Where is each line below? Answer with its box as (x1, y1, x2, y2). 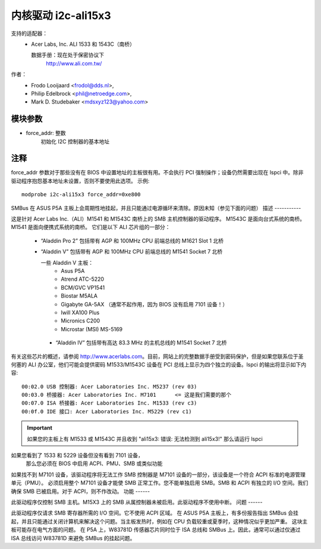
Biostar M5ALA (61, 292, 98, 300)
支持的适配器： (11, 30, 48, 37)
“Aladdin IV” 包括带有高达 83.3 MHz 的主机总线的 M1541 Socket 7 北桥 (55, 339, 227, 346)
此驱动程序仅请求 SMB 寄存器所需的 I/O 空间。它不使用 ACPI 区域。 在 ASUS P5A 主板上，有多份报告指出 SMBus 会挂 (11, 509, 299, 517)
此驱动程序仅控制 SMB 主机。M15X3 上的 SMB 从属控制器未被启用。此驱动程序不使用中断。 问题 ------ (11, 498, 263, 506)
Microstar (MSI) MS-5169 (61, 325, 123, 332)
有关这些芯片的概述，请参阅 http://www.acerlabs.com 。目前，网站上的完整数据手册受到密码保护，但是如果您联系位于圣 (11, 353, 304, 360)
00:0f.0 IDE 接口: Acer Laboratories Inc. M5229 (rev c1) (21, 408, 192, 415)
